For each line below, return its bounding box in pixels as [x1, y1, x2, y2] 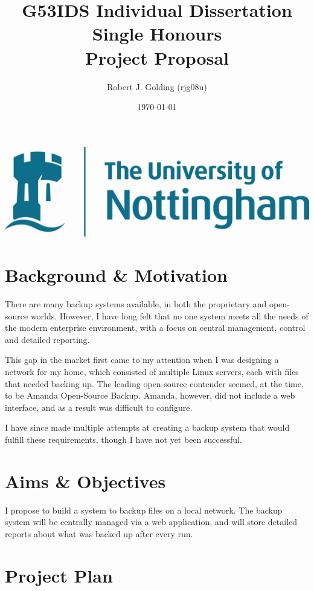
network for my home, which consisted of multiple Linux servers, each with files [5, 365, 299, 378]
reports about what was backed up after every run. [5, 527, 193, 540]
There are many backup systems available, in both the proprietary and [5, 298, 267, 310]
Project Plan [5, 563, 113, 587]
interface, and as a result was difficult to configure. [5, 400, 193, 413]
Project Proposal [85, 45, 229, 70]
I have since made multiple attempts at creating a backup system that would [5, 421, 290, 434]
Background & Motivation [5, 263, 228, 287]
